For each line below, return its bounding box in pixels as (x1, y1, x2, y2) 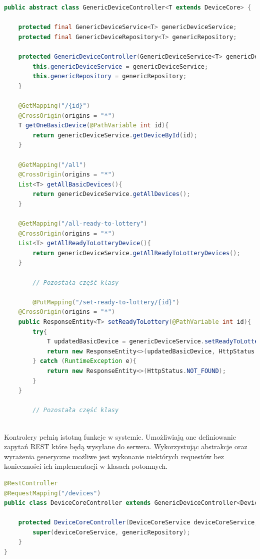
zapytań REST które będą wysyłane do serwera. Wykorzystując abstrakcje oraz (4, 441, 247, 452)
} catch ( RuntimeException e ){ (32, 357, 136, 365)
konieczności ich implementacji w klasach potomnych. (4, 461, 168, 471)
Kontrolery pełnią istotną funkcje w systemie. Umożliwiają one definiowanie (4, 431, 236, 442)
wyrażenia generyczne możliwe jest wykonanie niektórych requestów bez (4, 451, 224, 461)
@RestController (4, 479, 58, 487)
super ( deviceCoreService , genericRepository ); (32, 528, 190, 536)
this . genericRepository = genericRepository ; (32, 73, 187, 80)
